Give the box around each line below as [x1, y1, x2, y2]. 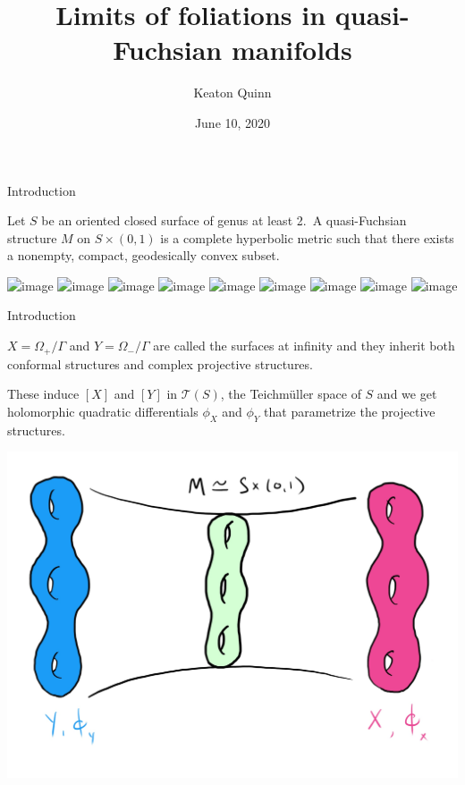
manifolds [231, 31, 352, 68]
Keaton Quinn [193, 83, 272, 102]
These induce [7, 384, 80, 403]
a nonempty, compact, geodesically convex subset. [7, 246, 280, 265]
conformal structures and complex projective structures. [7, 354, 313, 373]
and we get [376, 384, 437, 403]
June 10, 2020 [194, 113, 271, 131]
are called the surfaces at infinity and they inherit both [153, 336, 455, 355]
